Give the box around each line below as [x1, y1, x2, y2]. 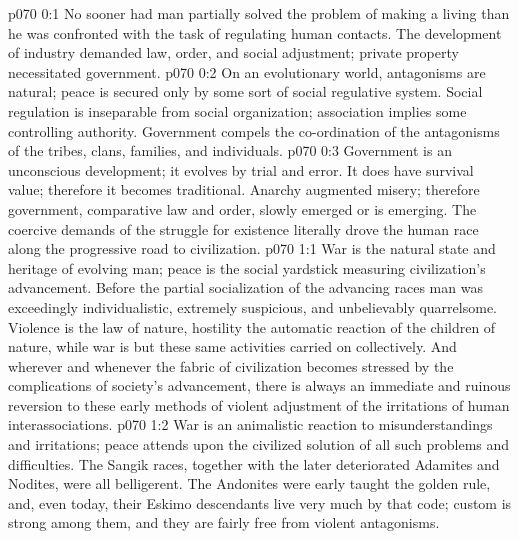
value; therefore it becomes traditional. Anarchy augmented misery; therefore [8, 179, 480, 200]
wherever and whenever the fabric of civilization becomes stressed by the [8, 355, 454, 376]
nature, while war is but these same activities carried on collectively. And [8, 336, 457, 357]
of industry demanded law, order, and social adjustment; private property [8, 42, 459, 63]
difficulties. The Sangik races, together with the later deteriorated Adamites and [8, 453, 500, 474]
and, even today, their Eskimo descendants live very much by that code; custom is [8, 492, 512, 513]
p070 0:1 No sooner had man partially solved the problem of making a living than [8, 3, 510, 23]
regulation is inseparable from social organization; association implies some [8, 100, 467, 121]
